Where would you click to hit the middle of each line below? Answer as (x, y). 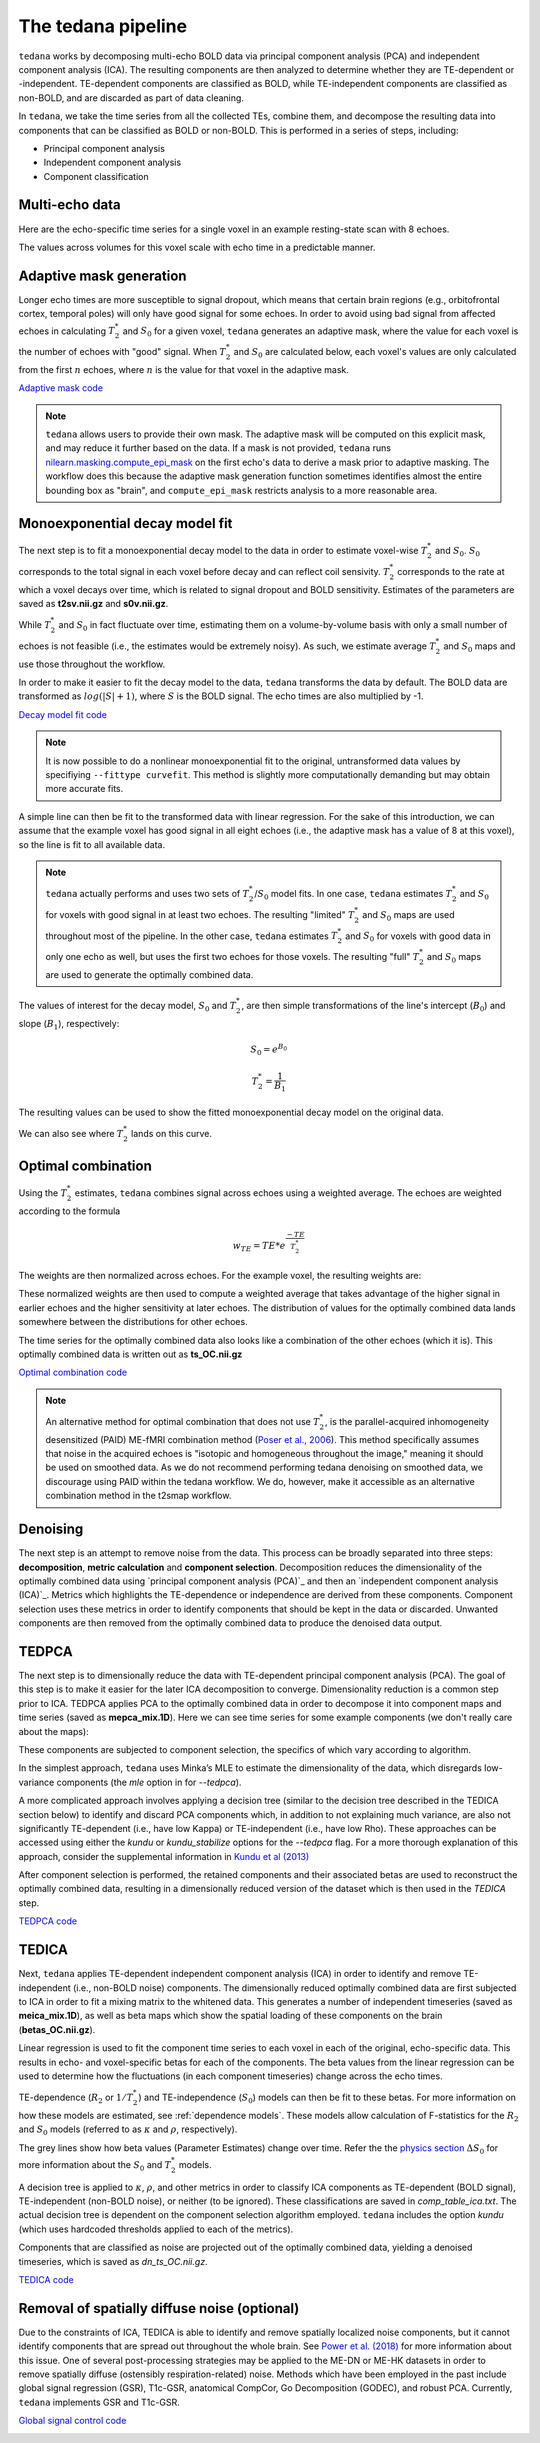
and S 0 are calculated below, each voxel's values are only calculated (375, 353)
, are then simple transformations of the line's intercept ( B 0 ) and (373, 1006)
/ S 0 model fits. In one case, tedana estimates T (353, 895)
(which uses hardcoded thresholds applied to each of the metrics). (156, 2229)
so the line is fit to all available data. (91, 844)
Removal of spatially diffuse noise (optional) (159, 2308)
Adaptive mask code (61, 388)
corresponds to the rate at (450, 571)
